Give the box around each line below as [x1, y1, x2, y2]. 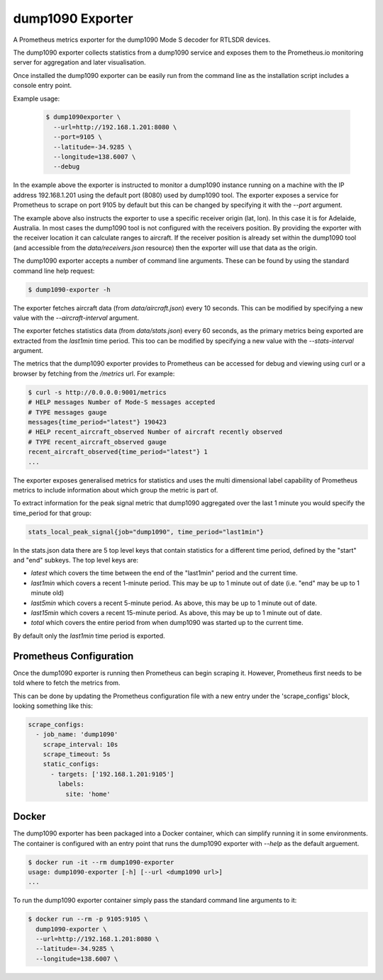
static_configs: [43, 760, 99, 768]
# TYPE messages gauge [28, 408, 107, 416]
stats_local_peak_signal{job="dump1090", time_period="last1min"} [28, 528, 264, 536]
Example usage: [13, 94, 60, 103]
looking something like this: [13, 702, 94, 710]
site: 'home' [65, 790, 111, 798]
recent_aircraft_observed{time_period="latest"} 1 [28, 448, 209, 456]
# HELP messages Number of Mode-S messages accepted [28, 398, 216, 407]
